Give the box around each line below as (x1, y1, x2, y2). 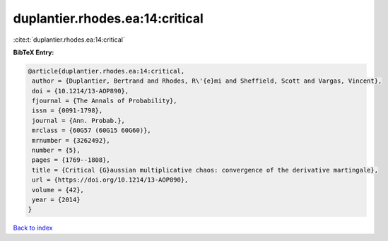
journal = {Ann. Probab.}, (32, 117, 125, 124)
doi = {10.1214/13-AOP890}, (32, 87, 129, 95)
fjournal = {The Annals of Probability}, (32, 97, 177, 105)
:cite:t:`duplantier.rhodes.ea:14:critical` (13, 35, 125, 44)
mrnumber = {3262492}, (32, 136, 111, 144)
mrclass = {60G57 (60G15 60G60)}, (32, 127, 151, 134)
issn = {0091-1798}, (32, 107, 103, 114)
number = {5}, (32, 146, 81, 155)
